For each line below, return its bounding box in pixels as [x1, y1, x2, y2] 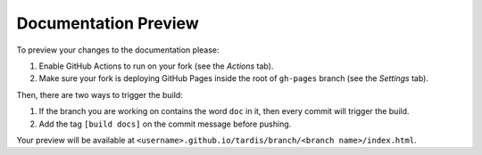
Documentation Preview [16, 13, 200, 33]
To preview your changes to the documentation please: [16, 45, 220, 55]
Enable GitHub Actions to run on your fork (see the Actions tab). [38, 61, 274, 71]
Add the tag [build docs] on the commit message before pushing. [38, 118, 292, 129]
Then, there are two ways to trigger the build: [16, 89, 183, 100]
